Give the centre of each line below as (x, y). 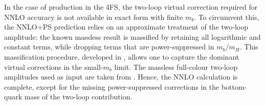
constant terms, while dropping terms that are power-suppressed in (109, 47)
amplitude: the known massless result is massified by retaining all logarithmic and (132, 36)
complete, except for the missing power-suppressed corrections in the (112, 86)
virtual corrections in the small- (54, 67)
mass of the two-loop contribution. (78, 97)
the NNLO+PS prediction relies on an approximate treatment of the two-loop (126, 27)
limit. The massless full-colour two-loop (176, 67)
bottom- (234, 86)
